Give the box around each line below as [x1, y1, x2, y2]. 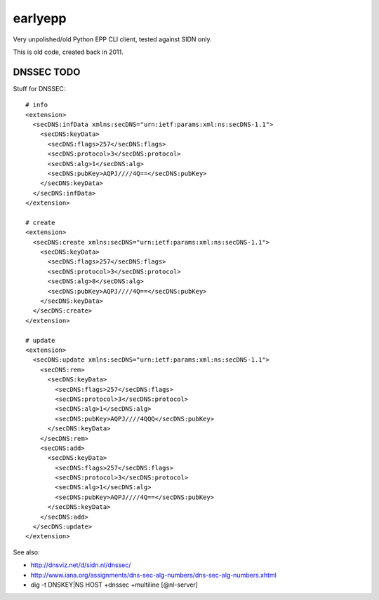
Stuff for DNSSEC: [13, 84, 66, 93]
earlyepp [13, 11, 67, 26]
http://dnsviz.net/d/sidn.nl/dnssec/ [30, 561, 131, 569]
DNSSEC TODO [13, 66, 81, 78]
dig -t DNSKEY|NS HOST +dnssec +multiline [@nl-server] [30, 580, 198, 589]
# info [25, 101, 48, 109]
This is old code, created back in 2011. [13, 48, 124, 56]
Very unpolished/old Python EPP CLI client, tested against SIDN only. [13, 35, 212, 43]
